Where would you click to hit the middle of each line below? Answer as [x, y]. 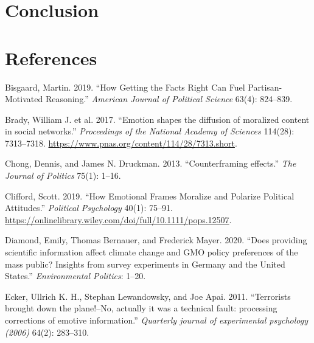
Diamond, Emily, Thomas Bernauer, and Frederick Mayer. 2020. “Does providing [156, 240]
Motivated [24, 99]
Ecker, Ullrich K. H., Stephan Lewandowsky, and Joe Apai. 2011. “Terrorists [148, 296]
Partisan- [265, 87]
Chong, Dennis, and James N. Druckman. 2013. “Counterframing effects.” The [151, 163]
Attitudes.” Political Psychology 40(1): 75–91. [89, 208]
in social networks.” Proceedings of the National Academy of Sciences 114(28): [150, 131]
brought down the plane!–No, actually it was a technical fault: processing [141, 308]
